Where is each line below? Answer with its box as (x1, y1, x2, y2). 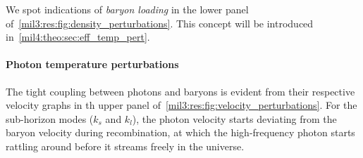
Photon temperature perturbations (6, 57, 179, 72)
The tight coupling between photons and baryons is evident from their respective (6, 84, 355, 98)
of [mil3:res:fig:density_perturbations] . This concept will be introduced (6, 15, 314, 30)
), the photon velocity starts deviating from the (132, 111, 337, 126)
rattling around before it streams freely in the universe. (6, 138, 245, 153)
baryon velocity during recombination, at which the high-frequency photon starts (6, 125, 355, 140)
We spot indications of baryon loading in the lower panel (6, 2, 249, 16)
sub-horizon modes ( (6, 111, 94, 126)
